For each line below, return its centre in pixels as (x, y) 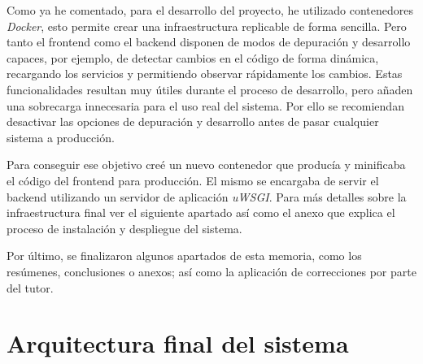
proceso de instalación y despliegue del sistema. (124, 228)
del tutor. (30, 287)
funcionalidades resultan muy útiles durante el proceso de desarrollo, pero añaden (210, 89)
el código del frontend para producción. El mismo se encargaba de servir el (193, 180)
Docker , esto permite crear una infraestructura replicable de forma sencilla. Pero (207, 26)
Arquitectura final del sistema (178, 343)
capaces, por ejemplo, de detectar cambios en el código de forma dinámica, (193, 57)
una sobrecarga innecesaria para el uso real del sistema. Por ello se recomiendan (205, 105)
